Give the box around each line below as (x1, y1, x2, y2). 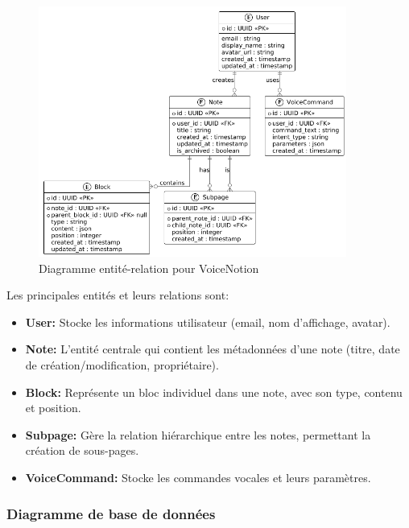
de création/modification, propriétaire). (25, 357, 219, 373)
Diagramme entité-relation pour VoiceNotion (39, 259, 259, 276)
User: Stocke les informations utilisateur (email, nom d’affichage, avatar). (25, 313, 390, 330)
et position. (25, 399, 81, 416)
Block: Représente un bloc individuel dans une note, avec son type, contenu (25, 383, 403, 400)
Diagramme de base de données (6, 503, 216, 523)
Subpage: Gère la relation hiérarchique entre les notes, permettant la (25, 426, 371, 443)
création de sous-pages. (25, 442, 139, 459)
